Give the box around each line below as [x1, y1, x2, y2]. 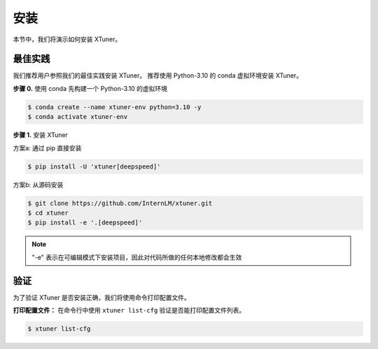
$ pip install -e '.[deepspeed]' [27, 219, 143, 227]
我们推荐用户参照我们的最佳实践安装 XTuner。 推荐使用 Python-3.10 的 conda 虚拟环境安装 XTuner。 [13, 71, 303, 80]
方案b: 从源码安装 [13, 180, 64, 189]
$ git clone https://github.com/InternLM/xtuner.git [27, 199, 213, 207]
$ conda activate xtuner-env [27, 113, 128, 121]
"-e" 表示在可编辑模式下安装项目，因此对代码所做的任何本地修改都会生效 [31, 252, 242, 262]
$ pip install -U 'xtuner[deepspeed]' [27, 162, 161, 171]
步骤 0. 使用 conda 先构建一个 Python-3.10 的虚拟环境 [13, 84, 168, 92]
